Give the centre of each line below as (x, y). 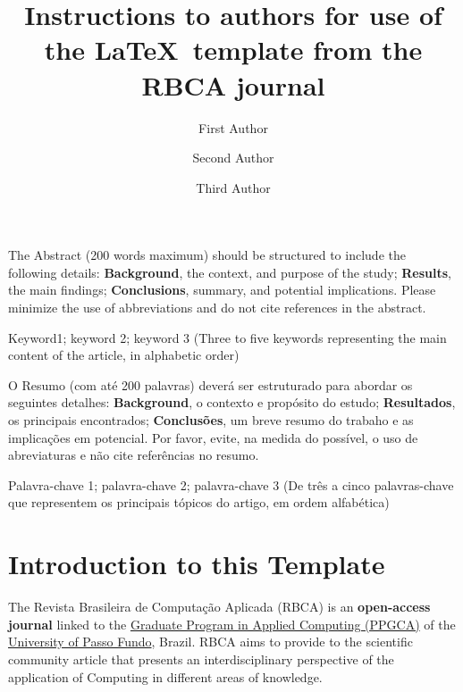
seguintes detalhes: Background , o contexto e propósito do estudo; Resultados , (232, 402)
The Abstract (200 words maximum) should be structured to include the (207, 255)
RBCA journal (233, 84)
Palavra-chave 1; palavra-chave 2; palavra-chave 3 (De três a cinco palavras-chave (231, 484)
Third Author (233, 187)
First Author (233, 127)
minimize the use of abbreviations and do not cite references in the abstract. (217, 308)
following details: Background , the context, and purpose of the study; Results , (230, 272)
